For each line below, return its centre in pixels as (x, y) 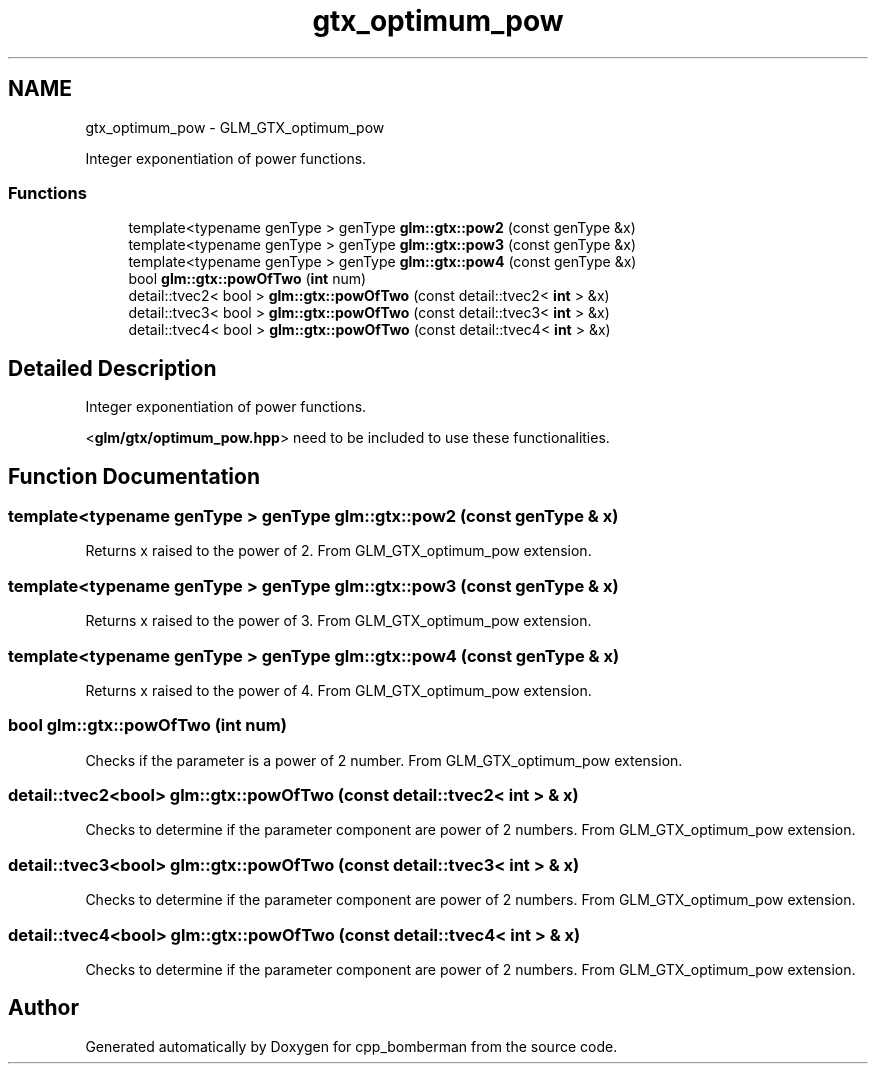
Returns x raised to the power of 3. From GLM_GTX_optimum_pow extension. (338, 621)
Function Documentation (134, 476)
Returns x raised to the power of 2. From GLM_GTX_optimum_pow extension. (338, 551)
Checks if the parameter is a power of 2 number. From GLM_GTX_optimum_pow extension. (384, 760)
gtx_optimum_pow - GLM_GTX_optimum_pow (235, 127)
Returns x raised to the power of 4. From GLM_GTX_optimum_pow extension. (338, 690)
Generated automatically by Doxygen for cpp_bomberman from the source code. (351, 1046)
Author (43, 1008)
